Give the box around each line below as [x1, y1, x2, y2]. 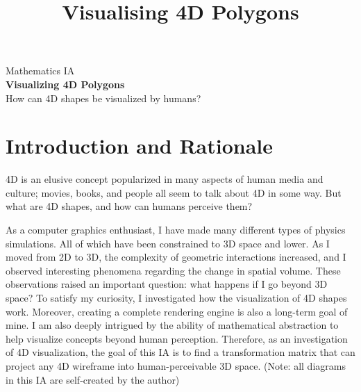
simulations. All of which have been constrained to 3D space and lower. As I [6, 236, 330, 250]
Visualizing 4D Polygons [6, 76, 125, 91]
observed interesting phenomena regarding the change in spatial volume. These [6, 263, 341, 277]
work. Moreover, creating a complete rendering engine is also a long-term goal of [6, 304, 348, 318]
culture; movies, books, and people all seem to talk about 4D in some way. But [6, 185, 342, 199]
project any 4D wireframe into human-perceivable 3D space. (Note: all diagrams [6, 359, 346, 373]
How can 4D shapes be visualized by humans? [6, 90, 201, 105]
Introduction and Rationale [6, 131, 274, 160]
